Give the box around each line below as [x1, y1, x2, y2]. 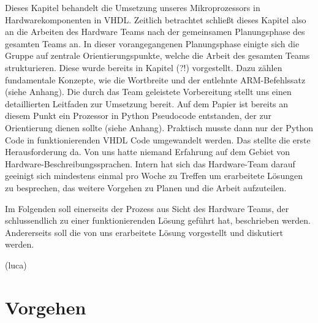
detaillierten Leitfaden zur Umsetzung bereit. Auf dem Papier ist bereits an [5, 97, 289, 110]
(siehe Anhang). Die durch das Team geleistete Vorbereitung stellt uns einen [5, 85, 292, 98]
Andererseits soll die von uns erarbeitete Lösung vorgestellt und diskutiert [5, 226, 284, 238]
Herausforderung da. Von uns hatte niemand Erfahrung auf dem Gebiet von [5, 145, 290, 158]
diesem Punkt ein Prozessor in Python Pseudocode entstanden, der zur [5, 109, 271, 122]
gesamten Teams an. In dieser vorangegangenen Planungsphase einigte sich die [5, 37, 300, 50]
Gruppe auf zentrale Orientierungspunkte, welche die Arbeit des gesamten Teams [5, 49, 310, 62]
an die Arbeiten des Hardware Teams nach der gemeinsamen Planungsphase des [5, 25, 305, 38]
